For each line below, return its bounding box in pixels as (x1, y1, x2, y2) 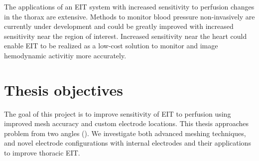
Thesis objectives (4, 79, 123, 100)
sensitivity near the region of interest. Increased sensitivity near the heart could (4, 30, 247, 41)
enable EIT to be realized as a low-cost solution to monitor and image (4, 40, 218, 51)
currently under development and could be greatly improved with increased (4, 21, 234, 31)
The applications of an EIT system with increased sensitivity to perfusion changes (4, 1, 255, 11)
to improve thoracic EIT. (4, 148, 80, 158)
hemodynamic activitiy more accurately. (4, 50, 127, 60)
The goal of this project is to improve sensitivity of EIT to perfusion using (4, 108, 231, 119)
